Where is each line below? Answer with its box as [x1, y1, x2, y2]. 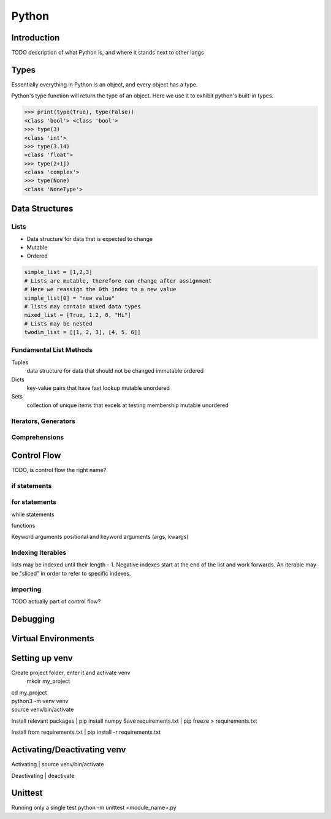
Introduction [11, 32, 60, 43]
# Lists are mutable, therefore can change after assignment [24, 277, 212, 284]
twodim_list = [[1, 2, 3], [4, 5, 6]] [24, 329, 141, 336]
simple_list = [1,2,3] [24, 269, 93, 276]
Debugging [11, 614, 55, 624]
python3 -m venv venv [11, 698, 69, 705]
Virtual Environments [11, 633, 94, 644]
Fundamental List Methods [11, 346, 93, 354]
